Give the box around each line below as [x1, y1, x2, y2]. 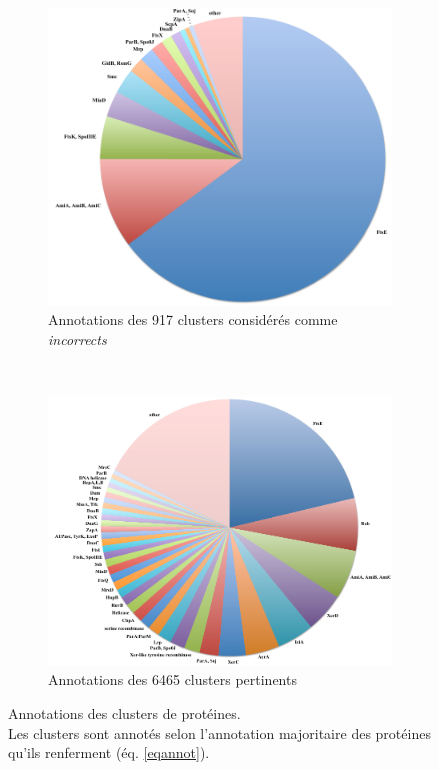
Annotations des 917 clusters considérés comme [48, 309, 338, 330]
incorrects [48, 328, 107, 349]
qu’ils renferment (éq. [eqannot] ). [8, 742, 210, 763]
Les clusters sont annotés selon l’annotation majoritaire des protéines [8, 722, 431, 743]
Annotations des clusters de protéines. [8, 703, 241, 724]
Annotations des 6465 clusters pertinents [48, 669, 297, 690]
